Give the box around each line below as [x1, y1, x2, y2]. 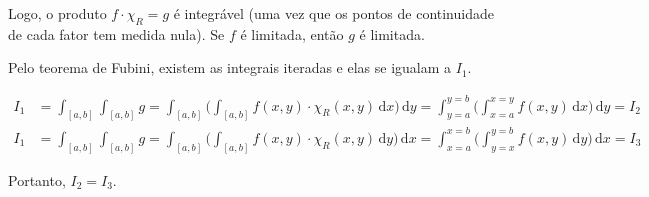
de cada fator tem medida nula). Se [8, 23, 225, 44]
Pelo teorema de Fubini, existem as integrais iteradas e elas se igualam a [8, 57, 452, 78]
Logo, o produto [8, 3, 107, 23]
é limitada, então [240, 23, 344, 44]
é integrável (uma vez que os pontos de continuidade [173, 3, 494, 23]
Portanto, [8, 169, 66, 190]
